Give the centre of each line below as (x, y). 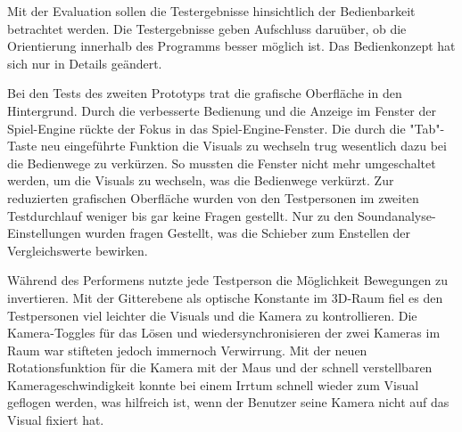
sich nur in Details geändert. (85, 63)
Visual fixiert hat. (56, 420)
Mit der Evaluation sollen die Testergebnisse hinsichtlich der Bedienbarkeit (211, 11)
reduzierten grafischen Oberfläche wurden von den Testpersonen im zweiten (213, 197)
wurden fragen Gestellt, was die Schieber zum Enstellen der (248, 233)
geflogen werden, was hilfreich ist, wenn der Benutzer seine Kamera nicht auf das (228, 402)
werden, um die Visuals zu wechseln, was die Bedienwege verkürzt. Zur (201, 180)
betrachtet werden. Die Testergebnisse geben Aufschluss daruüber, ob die (207, 28)
